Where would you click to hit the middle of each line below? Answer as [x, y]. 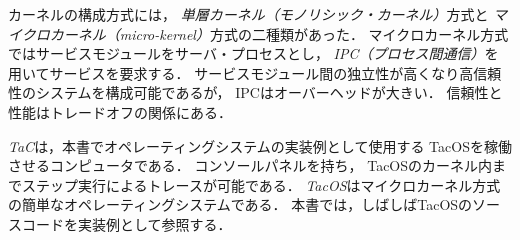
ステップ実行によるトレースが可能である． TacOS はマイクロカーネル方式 [261, 184]
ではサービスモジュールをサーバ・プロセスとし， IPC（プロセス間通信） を [253, 53]
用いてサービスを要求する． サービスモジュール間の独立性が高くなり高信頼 [255, 72]
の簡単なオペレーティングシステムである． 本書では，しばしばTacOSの [240, 204]
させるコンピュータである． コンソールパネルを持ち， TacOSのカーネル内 [250, 165]
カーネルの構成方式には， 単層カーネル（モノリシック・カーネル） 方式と [248, 14]
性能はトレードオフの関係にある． [120, 111]
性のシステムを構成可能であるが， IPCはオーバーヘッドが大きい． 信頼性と [255, 92]
